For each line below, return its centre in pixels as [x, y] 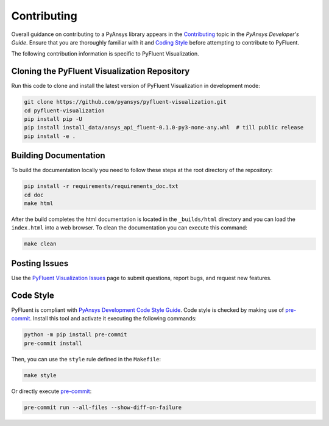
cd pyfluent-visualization [64, 110]
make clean [40, 244]
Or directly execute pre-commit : [51, 391]
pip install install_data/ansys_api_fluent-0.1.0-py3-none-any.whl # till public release [164, 128]
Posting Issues [40, 263]
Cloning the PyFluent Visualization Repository [101, 71]
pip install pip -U [53, 119]
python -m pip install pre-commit [76, 335]
